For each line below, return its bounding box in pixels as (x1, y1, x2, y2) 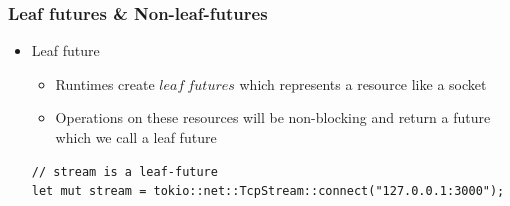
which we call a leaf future (55, 127, 217, 147)
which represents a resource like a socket (239, 73, 487, 94)
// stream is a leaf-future (31, 164, 218, 179)
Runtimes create (55, 73, 155, 94)
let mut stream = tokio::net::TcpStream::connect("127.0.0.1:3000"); (31, 184, 505, 199)
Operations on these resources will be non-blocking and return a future (55, 107, 491, 128)
